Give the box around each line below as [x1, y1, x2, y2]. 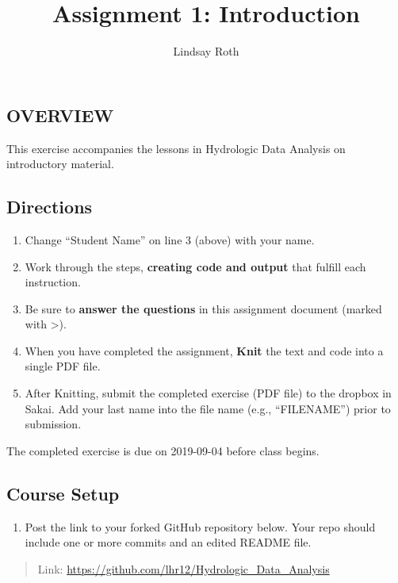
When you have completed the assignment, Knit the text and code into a [25, 342, 384, 359]
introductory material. [6, 155, 114, 172]
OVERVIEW [6, 102, 114, 127]
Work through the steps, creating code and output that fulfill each [25, 258, 366, 274]
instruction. [25, 274, 81, 290]
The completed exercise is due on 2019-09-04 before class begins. [6, 442, 320, 458]
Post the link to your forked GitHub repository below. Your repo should [25, 518, 376, 535]
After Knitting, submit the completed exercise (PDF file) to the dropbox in [25, 385, 392, 401]
